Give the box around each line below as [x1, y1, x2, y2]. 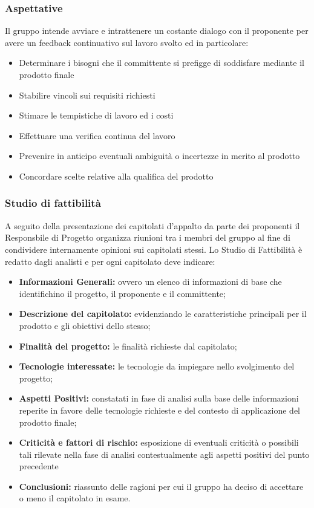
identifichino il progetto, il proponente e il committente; [19, 287, 226, 299]
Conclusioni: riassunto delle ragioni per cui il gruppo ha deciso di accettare [19, 480, 304, 492]
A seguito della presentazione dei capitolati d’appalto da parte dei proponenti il [5, 219, 300, 232]
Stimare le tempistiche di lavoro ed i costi [19, 109, 174, 122]
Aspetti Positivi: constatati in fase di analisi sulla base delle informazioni [19, 392, 299, 405]
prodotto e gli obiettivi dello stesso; [19, 319, 151, 331]
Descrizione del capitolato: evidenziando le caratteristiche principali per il [19, 307, 307, 320]
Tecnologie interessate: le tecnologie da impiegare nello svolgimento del [19, 360, 295, 373]
